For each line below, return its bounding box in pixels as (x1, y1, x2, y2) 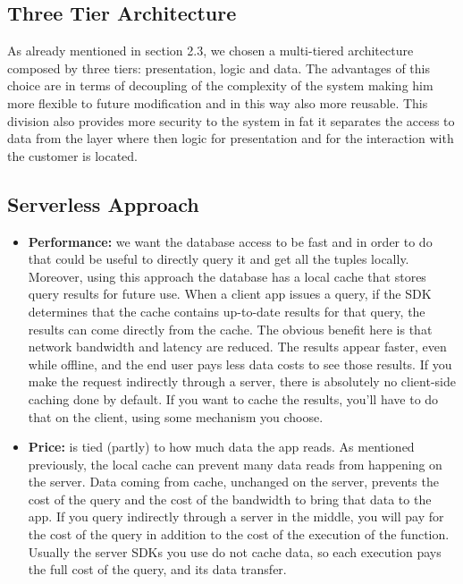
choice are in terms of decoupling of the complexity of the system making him (7, 76, 434, 95)
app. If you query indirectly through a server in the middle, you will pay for (28, 507, 444, 526)
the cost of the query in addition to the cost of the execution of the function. (28, 525, 450, 544)
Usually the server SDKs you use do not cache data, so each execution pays (28, 542, 442, 561)
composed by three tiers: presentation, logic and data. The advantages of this (7, 58, 430, 77)
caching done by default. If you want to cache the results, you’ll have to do (28, 389, 439, 408)
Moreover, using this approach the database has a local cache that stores (28, 267, 426, 285)
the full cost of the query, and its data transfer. (28, 560, 287, 579)
